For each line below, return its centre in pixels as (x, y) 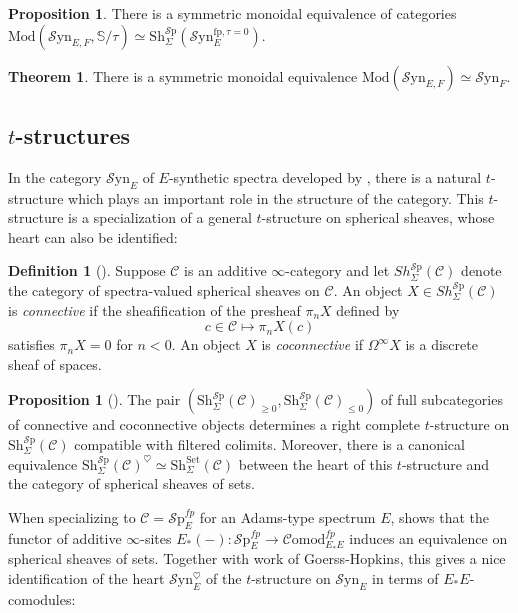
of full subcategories (442, 399)
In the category (55, 176)
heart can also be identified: (93, 236)
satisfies (31, 344)
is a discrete (441, 344)
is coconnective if (312, 344)
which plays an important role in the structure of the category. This (276, 197)
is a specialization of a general (160, 217)
